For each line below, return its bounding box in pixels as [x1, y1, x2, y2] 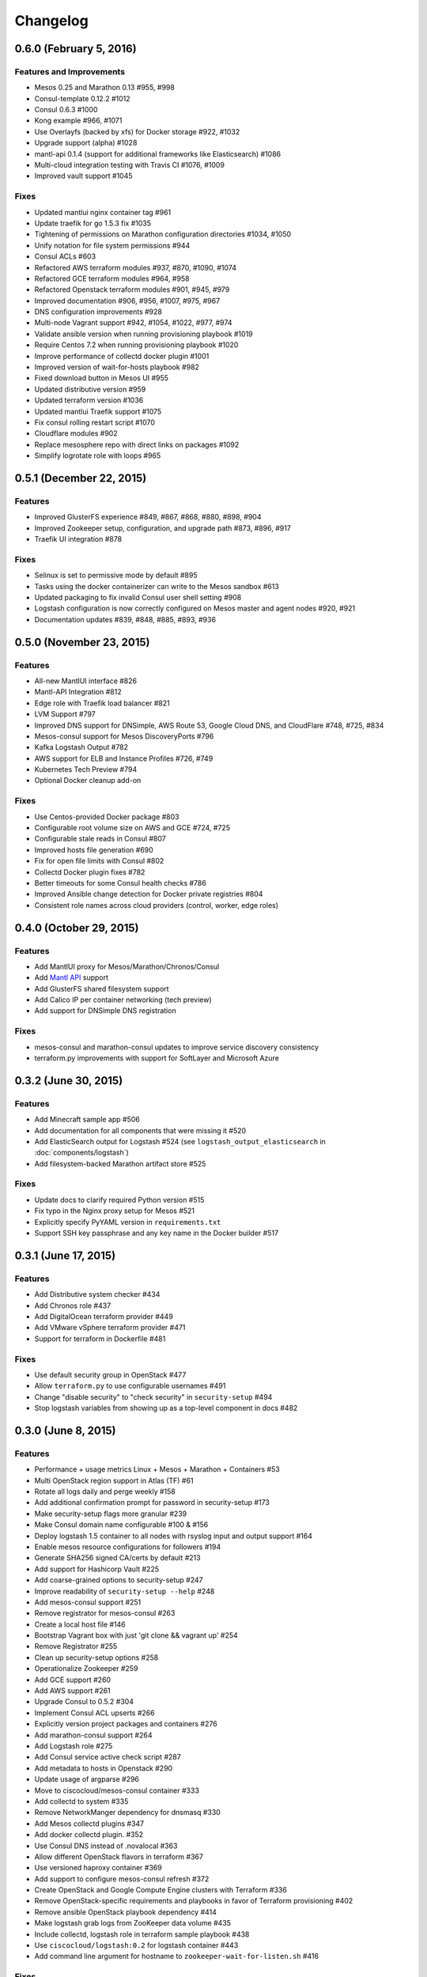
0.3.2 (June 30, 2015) [14, 1074, 123, 1087]
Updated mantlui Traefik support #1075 [34, 406, 162, 416]
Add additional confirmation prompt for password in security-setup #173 [34, 1498, 270, 1507]
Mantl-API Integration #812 [34, 687, 122, 697]
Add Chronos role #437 [34, 1301, 111, 1310]
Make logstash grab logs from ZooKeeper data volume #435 [34, 1918, 232, 1928]
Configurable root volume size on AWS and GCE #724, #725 [34, 823, 231, 833]
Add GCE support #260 [34, 1675, 111, 1684]
